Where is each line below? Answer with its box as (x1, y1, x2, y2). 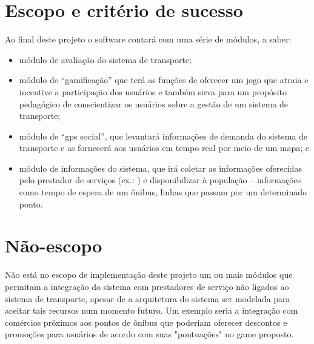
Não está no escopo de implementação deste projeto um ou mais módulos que (5, 268, 293, 281)
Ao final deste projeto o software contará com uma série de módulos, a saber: (5, 33, 292, 46)
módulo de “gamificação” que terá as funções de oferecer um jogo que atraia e (19, 73, 309, 86)
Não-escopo (5, 233, 102, 258)
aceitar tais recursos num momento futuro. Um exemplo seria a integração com (5, 304, 298, 317)
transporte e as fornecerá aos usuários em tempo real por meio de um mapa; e (19, 141, 309, 154)
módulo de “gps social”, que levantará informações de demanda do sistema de (19, 129, 308, 142)
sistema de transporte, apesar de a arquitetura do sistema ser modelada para (5, 292, 290, 305)
